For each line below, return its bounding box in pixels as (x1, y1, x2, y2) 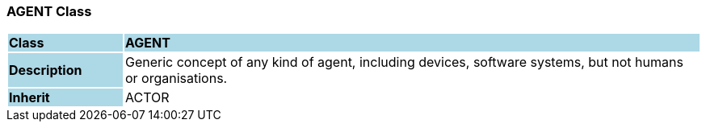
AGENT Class (6, 3, 92, 19)
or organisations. (124, 70, 228, 87)
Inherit (9, 89, 50, 106)
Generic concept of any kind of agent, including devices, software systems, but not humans (124, 54, 683, 71)
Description (9, 62, 82, 79)
